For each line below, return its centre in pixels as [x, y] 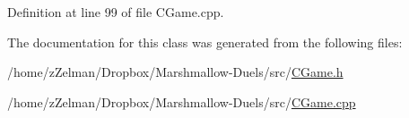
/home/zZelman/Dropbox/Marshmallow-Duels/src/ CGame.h [175, 72]
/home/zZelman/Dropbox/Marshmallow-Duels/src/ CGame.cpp [182, 101]
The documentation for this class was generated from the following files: [205, 42]
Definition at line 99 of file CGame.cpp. [116, 12]
